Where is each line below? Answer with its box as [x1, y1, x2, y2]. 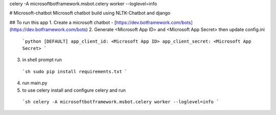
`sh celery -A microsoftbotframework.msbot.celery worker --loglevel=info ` [22, 99, 219, 104]
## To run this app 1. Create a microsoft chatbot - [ [9, 19, 117, 25]
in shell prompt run [22, 56, 62, 63]
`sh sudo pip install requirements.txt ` [22, 69, 128, 74]
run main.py [22, 80, 48, 86]
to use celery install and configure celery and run [22, 87, 126, 93]
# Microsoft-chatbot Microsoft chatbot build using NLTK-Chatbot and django [9, 10, 171, 16]
